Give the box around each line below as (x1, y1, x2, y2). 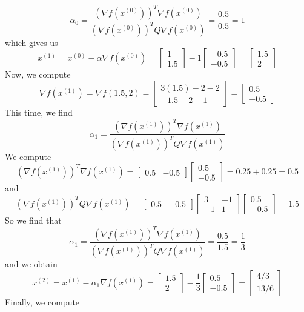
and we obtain (5, 257, 58, 270)
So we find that (5, 213, 62, 226)
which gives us (5, 36, 58, 48)
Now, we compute (5, 68, 71, 81)
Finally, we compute (5, 295, 80, 308)
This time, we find (5, 106, 73, 119)
